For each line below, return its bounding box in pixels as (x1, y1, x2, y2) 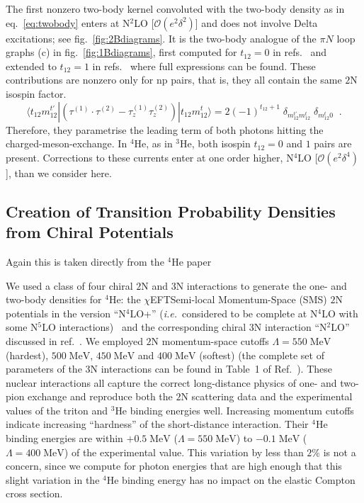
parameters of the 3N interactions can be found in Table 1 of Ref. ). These (6, 361, 332, 376)
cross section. (6, 486, 63, 501)
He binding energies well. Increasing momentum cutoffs (115, 402, 354, 417)
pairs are (314, 136, 352, 151)
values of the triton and (6, 402, 108, 417)
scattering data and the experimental (191, 389, 353, 404)
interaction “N (265, 320, 327, 334)
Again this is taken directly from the (6, 254, 164, 269)
